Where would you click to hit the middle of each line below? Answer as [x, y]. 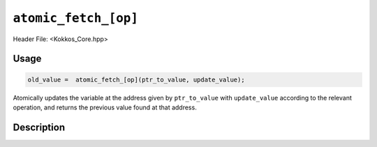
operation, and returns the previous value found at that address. [105, 107]
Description [39, 127]
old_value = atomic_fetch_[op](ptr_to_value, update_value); [136, 79]
